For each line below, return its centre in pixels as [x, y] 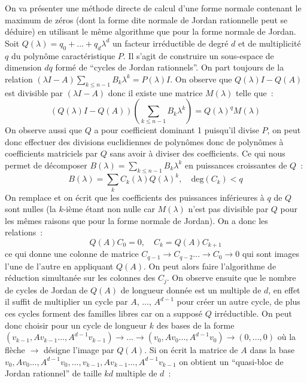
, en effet [284, 289]
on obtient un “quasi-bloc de [231, 361]
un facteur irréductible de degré [170, 43]
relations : [24, 232]
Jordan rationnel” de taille [53, 373]
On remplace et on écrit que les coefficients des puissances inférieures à [135, 197]
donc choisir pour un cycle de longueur [76, 325]
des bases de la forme [195, 325]
